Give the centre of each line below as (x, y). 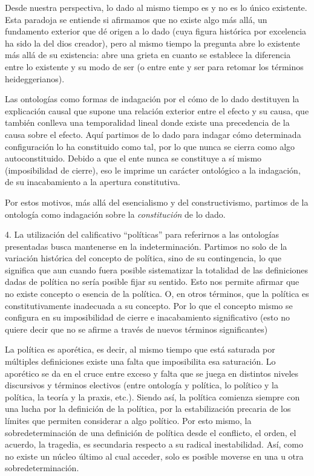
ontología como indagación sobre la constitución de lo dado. (115, 214)
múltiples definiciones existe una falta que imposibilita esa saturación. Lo (140, 361)
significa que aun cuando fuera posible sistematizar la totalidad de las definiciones (157, 269)
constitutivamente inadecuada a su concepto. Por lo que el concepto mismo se (149, 305)
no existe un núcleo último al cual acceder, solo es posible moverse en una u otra (154, 456)
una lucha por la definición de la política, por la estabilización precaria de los (148, 409)
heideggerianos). (35, 78)
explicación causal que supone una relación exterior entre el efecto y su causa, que (157, 110)
